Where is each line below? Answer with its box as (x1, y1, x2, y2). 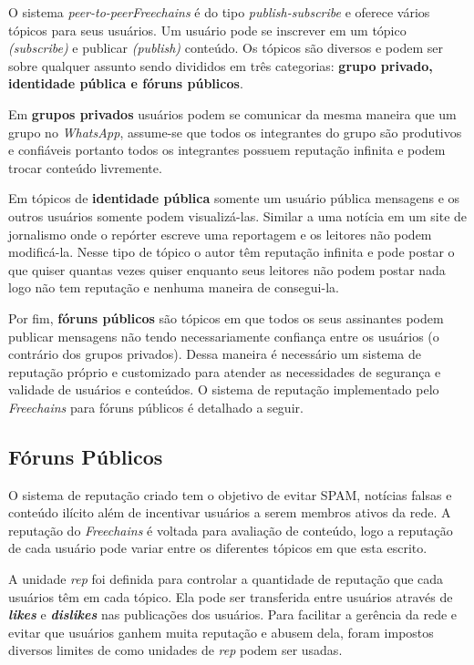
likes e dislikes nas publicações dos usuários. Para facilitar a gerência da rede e (8, 605, 458, 624)
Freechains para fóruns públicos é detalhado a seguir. (8, 397, 304, 416)
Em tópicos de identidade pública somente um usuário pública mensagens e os (8, 189, 460, 208)
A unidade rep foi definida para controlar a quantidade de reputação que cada (8, 569, 444, 588)
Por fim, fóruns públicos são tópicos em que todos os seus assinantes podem (8, 308, 444, 327)
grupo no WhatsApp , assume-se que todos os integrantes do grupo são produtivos (8, 122, 462, 141)
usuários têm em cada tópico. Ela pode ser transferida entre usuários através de (8, 587, 453, 606)
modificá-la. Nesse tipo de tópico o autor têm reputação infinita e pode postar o (8, 242, 455, 261)
